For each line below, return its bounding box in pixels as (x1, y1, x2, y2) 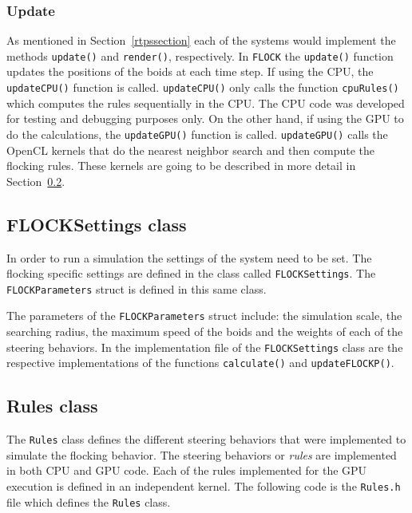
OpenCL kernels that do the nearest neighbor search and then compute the (6, 141, 375, 158)
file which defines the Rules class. (6, 493, 171, 510)
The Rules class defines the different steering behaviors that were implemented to (6, 431, 406, 448)
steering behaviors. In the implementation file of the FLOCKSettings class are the (6, 338, 403, 355)
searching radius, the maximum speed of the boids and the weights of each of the (6, 323, 403, 340)
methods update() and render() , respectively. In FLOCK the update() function (6, 47, 394, 64)
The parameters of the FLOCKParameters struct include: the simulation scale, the (6, 307, 402, 324)
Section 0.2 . (6, 172, 65, 189)
